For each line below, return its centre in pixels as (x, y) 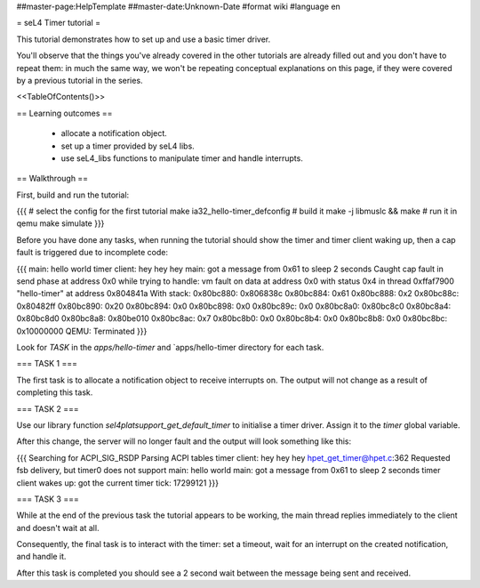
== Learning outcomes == (64, 113)
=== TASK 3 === (48, 499)
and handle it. (41, 557)
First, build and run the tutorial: (73, 195)
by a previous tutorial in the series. (80, 80)
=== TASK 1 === (47, 364)
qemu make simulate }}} (60, 223)
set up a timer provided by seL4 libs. (128, 146)
